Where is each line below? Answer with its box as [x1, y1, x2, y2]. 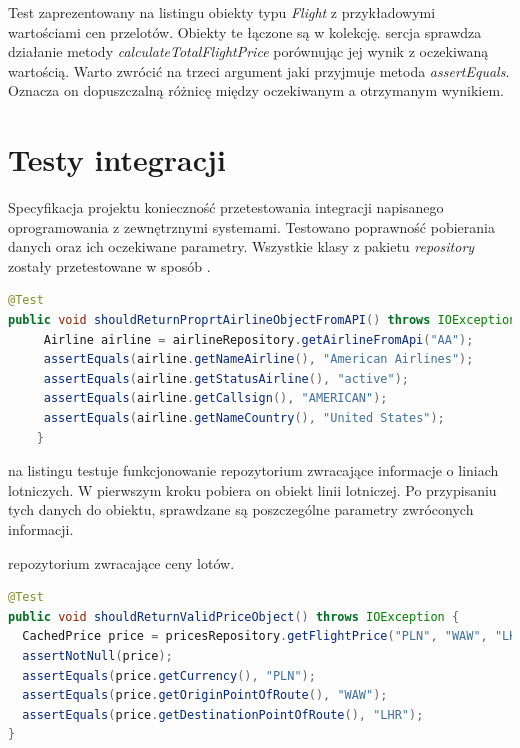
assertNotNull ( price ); [22, 648, 173, 663]
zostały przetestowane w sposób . [8, 255, 211, 276]
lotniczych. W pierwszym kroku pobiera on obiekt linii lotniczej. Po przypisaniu [8, 479, 497, 500]
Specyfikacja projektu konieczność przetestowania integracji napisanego [8, 197, 444, 218]
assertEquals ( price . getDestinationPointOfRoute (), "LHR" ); [22, 707, 424, 722]
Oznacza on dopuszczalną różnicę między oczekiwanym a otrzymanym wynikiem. [8, 80, 504, 101]
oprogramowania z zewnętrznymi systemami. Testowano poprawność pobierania [8, 216, 495, 237]
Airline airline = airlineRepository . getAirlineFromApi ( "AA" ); [43, 332, 474, 347]
